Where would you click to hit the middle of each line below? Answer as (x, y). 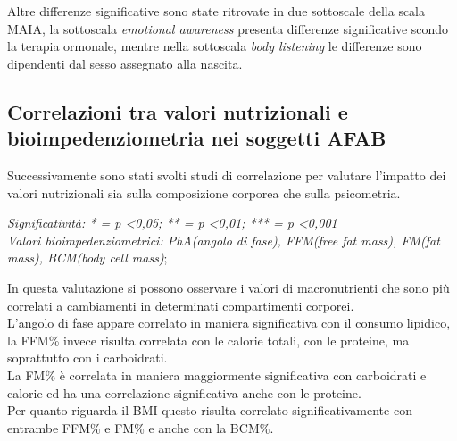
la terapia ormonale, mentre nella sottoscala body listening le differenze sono (215, 46)
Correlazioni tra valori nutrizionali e (178, 111)
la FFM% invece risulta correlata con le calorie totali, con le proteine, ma (208, 340)
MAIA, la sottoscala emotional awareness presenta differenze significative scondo (228, 28)
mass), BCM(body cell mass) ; (87, 258)
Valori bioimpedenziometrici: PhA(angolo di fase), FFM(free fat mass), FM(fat (224, 240)
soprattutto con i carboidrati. (87, 358)
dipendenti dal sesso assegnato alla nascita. (125, 63)
